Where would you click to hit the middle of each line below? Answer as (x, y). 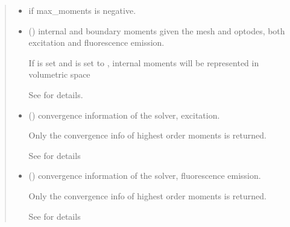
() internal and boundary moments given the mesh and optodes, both (157, 30)
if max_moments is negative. (82, 10)
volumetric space (59, 74)
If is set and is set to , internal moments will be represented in (144, 62)
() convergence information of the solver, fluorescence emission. (145, 176)
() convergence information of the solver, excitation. (124, 115)
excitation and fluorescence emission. (96, 42)
